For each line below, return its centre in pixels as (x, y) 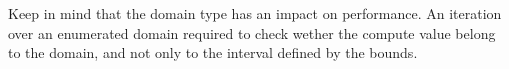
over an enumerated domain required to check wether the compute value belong (252, 32)
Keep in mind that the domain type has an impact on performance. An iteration (255, 13)
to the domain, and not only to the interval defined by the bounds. (213, 52)
